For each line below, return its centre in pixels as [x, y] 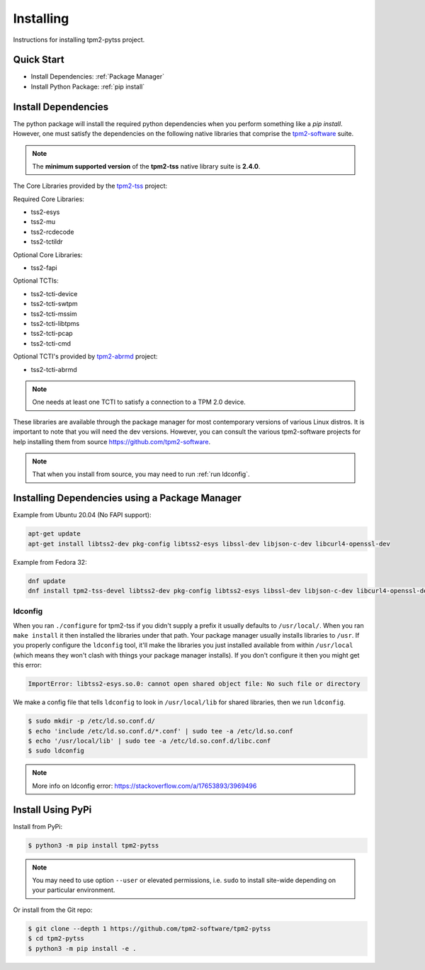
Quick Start [39, 60]
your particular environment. [74, 890]
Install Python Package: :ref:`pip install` [88, 86]
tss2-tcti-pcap [52, 334]
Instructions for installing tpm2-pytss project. [79, 40]
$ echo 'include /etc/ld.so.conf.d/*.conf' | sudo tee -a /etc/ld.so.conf [161, 731]
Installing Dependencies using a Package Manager [127, 498]
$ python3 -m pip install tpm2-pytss [93, 845]
